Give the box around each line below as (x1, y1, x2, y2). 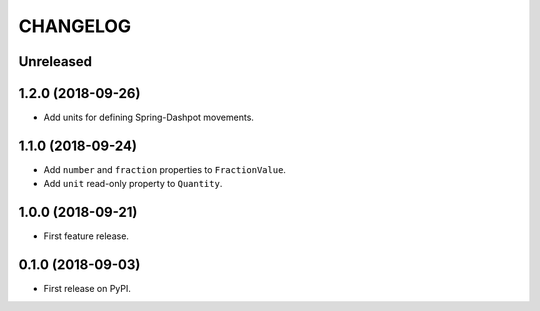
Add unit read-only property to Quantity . (43, 178, 223, 190)
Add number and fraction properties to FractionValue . (43, 163, 287, 175)
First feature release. (43, 230, 130, 242)
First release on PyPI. (43, 283, 132, 295)
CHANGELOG (18, 15, 132, 37)
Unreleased (18, 53, 93, 70)
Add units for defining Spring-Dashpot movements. (43, 111, 255, 124)
